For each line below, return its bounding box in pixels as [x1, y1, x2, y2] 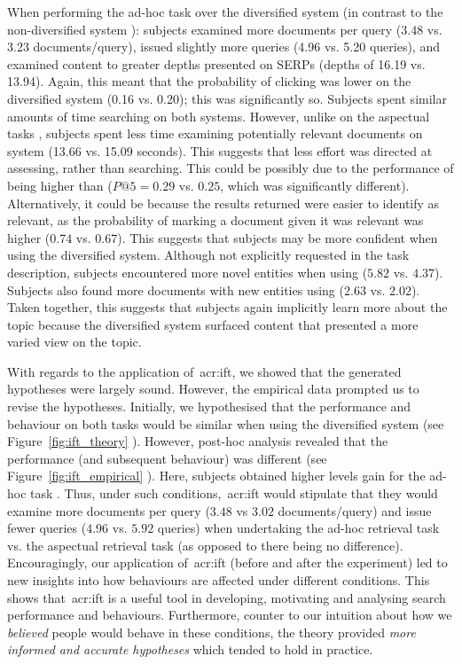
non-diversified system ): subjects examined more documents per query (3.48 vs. [7, 20, 442, 38]
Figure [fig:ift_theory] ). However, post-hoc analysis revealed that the [7, 432, 388, 450]
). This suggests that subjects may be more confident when [117, 228, 438, 246]
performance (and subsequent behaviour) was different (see [7, 449, 327, 467]
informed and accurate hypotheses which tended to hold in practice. [7, 640, 373, 659]
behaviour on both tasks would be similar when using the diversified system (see [7, 414, 444, 433]
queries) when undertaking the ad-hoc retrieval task [157, 519, 440, 537]
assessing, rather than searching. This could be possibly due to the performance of [7, 159, 454, 177]
